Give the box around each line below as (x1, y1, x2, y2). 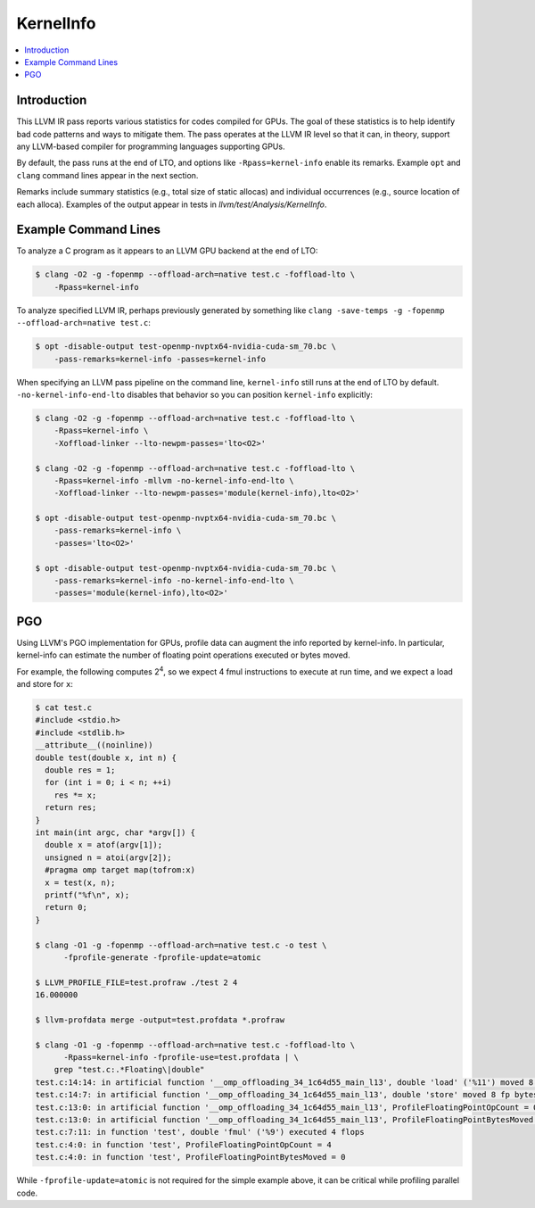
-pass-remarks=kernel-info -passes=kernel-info (53, 353, 267, 364)
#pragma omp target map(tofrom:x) (45, 865, 196, 875)
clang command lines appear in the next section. (16, 170, 199, 180)
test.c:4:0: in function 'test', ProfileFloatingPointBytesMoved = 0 (35, 1152, 346, 1162)
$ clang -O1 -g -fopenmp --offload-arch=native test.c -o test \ (35, 939, 327, 950)
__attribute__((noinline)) (35, 741, 153, 750)
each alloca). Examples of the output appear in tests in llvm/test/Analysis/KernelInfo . (16, 199, 327, 210)
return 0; (45, 902, 88, 913)
